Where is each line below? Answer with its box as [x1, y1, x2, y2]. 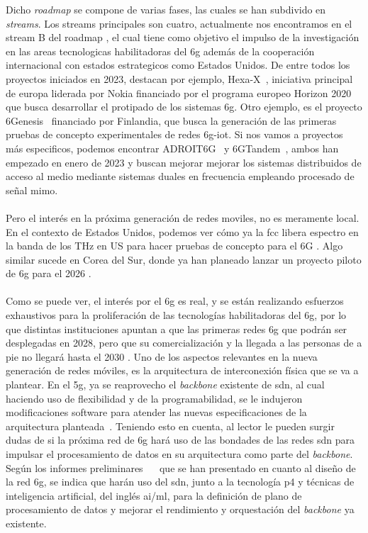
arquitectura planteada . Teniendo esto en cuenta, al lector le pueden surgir [6, 418, 335, 433]
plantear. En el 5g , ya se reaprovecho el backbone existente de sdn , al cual [6, 377, 325, 392]
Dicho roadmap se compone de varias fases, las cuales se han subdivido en [6, 2, 326, 16]
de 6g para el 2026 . [6, 266, 91, 281]
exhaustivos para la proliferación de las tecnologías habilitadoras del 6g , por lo [6, 308, 347, 322]
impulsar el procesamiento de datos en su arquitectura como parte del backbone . [6, 447, 353, 461]
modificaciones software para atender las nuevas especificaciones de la [6, 405, 307, 420]
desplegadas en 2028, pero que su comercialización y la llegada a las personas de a [6, 335, 362, 350]
